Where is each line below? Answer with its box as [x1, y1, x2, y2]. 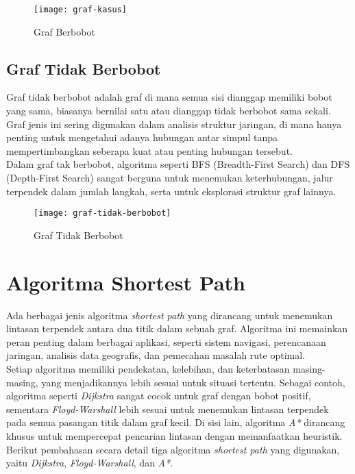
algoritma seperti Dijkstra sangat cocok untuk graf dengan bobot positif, [6, 388, 311, 403]
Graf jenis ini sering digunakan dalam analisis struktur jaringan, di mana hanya [6, 116, 342, 131]
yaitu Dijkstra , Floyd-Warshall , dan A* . [6, 456, 173, 470]
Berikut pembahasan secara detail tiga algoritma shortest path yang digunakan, [6, 442, 340, 456]
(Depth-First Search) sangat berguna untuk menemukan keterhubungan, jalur [6, 171, 333, 185]
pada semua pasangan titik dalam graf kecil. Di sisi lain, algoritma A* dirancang [6, 415, 345, 429]
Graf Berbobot [34, 24, 95, 38]
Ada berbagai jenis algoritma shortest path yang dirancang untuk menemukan [6, 308, 333, 322]
